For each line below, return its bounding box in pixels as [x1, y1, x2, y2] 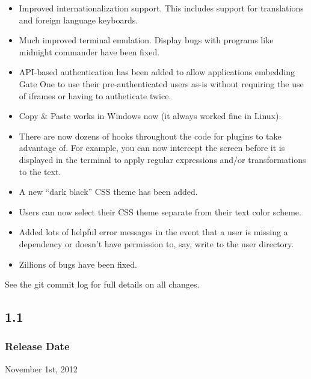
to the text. [19, 165, 61, 177]
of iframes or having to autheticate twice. [19, 89, 171, 102]
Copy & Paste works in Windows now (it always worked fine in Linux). [19, 109, 282, 122]
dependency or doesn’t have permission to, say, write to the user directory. [19, 237, 294, 250]
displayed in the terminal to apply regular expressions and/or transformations [19, 153, 306, 165]
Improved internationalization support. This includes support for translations [19, 2, 304, 14]
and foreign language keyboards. [19, 13, 138, 26]
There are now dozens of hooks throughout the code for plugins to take [19, 129, 282, 142]
